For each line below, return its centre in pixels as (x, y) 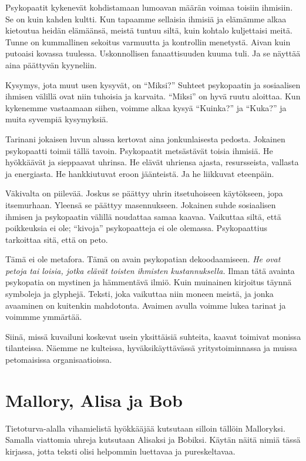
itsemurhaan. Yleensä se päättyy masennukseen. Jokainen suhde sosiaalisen (141, 204)
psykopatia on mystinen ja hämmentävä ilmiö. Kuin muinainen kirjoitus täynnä (149, 282)
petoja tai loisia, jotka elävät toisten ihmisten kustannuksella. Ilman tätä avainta (150, 270)
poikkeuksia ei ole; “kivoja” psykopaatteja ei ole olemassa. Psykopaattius (136, 228)
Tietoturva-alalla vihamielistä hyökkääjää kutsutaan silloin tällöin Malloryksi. (145, 428)
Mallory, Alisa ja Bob (94, 400)
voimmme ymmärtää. (44, 317)
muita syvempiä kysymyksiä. (57, 119)
